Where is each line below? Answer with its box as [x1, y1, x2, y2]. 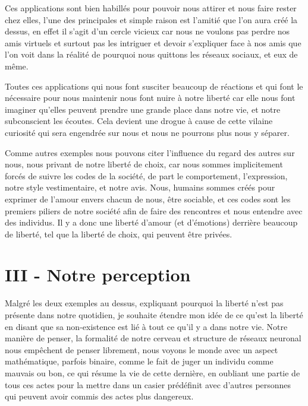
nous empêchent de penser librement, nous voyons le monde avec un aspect [5, 343, 278, 356]
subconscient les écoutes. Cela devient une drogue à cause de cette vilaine [5, 115, 273, 127]
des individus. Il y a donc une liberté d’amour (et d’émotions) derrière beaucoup [5, 216, 298, 229]
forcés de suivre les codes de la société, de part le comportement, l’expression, [5, 169, 288, 182]
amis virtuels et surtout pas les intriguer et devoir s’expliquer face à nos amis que [5, 36, 301, 49]
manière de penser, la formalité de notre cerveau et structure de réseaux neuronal [5, 332, 301, 344]
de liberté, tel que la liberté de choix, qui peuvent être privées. [5, 227, 232, 240]
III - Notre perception [5, 262, 191, 287]
